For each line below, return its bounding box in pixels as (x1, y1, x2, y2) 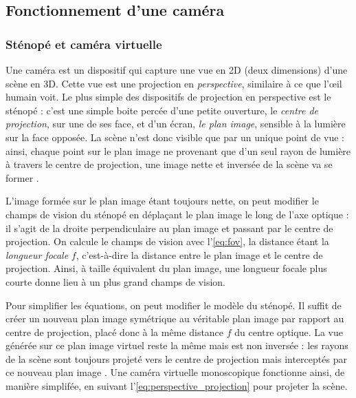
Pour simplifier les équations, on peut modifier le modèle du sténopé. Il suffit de (5, 297, 342, 312)
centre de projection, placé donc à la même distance (5, 324, 224, 339)
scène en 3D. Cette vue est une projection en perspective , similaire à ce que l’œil (5, 76, 342, 90)
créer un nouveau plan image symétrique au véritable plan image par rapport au (5, 311, 344, 326)
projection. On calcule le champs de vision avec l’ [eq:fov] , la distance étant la (5, 234, 329, 249)
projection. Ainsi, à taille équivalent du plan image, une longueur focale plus (5, 261, 327, 275)
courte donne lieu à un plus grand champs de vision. (5, 274, 225, 289)
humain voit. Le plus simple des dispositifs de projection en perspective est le (5, 90, 331, 104)
